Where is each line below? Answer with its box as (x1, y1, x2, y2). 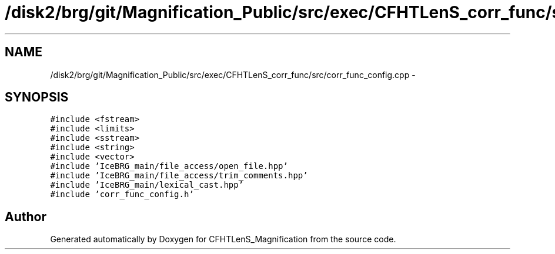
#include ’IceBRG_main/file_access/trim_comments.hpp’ (50, 171, 308, 181)
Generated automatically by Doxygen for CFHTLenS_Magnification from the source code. (50, 234, 396, 245)
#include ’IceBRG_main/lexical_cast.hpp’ (50, 180, 244, 190)
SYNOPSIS (5, 90, 69, 105)
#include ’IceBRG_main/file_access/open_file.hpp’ (50, 161, 288, 171)
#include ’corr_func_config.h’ (50, 189, 194, 199)
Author (5, 209, 46, 224)
